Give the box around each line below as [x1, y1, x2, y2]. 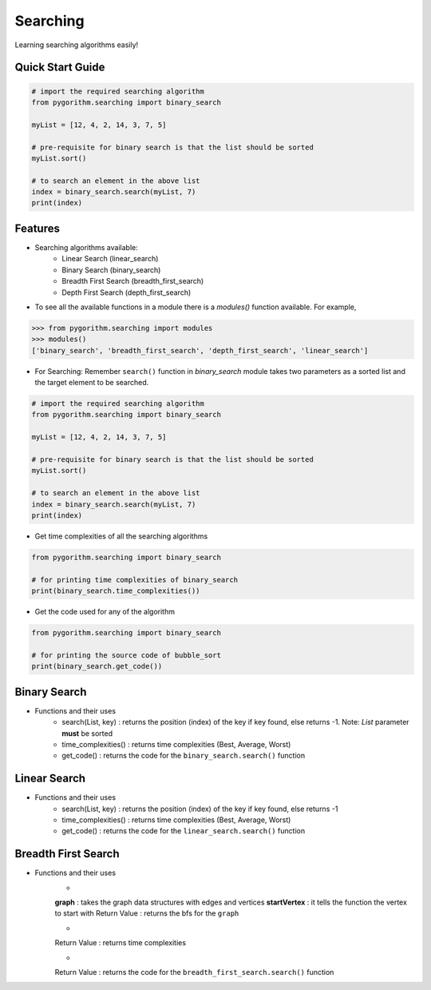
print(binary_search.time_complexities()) [31, 586, 200, 595]
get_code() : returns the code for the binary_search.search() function [61, 751, 306, 761]
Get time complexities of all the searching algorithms [34, 531, 208, 541]
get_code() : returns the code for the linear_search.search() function [61, 826, 306, 836]
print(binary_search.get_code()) [31, 662, 163, 671]
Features [14, 221, 60, 235]
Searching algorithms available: [34, 242, 139, 252]
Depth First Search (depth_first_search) [61, 288, 192, 297]
